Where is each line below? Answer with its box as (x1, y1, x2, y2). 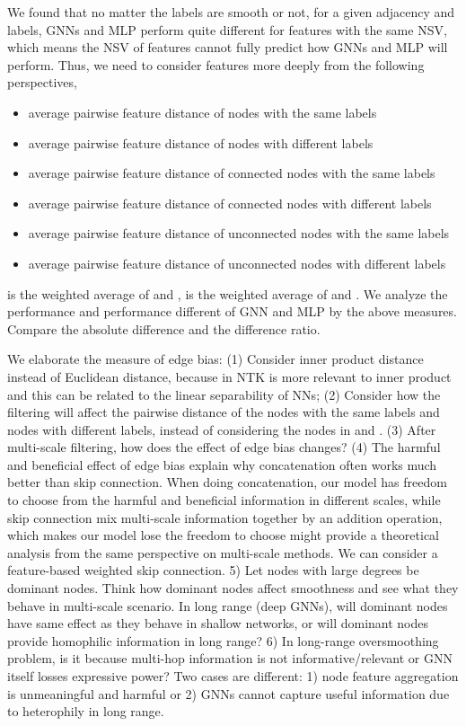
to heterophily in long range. (7, 702, 164, 721)
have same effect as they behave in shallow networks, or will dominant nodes (7, 614, 429, 633)
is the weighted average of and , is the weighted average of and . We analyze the (7, 284, 448, 303)
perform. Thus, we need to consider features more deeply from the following (7, 55, 425, 74)
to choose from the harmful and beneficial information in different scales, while (7, 491, 441, 509)
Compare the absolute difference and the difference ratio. (7, 319, 321, 338)
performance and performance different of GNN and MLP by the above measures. (7, 302, 457, 321)
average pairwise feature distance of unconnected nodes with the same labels (28, 224, 450, 243)
